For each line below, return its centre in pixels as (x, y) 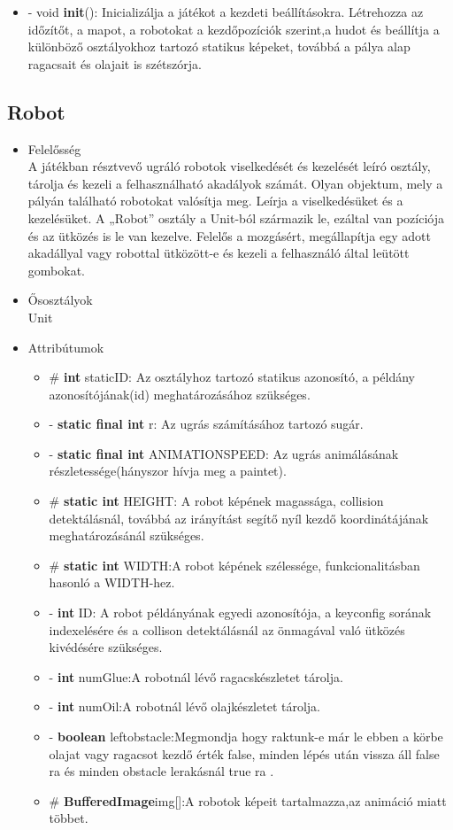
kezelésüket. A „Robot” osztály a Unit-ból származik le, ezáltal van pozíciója (236, 217)
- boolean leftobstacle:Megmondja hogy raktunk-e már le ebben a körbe (246, 737)
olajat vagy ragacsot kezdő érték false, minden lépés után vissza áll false (244, 753)
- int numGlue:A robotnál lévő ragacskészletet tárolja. (196, 676)
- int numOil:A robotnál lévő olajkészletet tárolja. (184, 706)
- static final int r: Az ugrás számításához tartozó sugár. (206, 424)
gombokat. (56, 270)
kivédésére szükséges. (106, 647)
